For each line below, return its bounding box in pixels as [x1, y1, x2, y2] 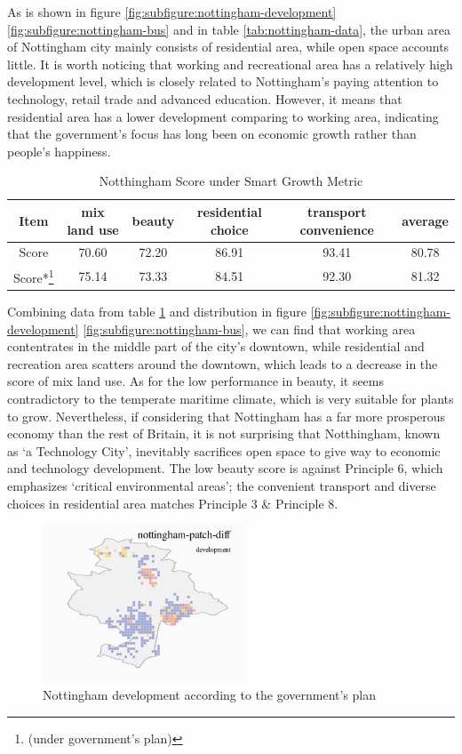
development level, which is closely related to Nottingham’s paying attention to [7, 72, 439, 91]
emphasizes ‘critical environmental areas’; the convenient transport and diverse [7, 476, 436, 494]
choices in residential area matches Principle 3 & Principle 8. [7, 493, 339, 512]
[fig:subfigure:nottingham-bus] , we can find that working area [83, 319, 416, 338]
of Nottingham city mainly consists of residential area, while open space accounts [7, 37, 450, 56]
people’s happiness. [7, 141, 111, 160]
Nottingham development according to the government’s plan [43, 686, 377, 704]
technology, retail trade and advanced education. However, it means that [7, 89, 402, 108]
